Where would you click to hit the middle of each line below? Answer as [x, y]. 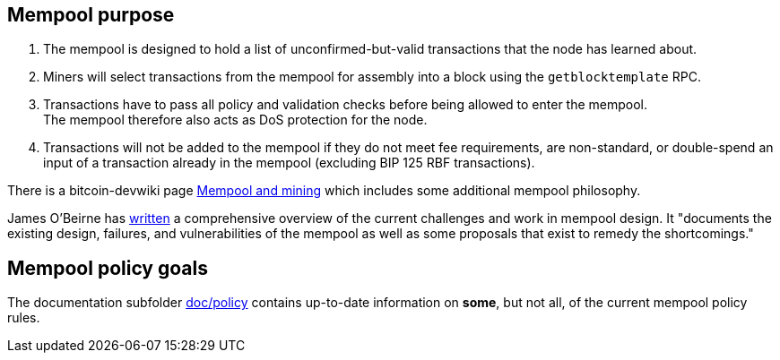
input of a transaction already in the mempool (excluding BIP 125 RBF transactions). [289, 163]
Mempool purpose [91, 15]
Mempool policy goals [108, 268]
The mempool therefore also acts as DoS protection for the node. [235, 120]
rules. [24, 318]
